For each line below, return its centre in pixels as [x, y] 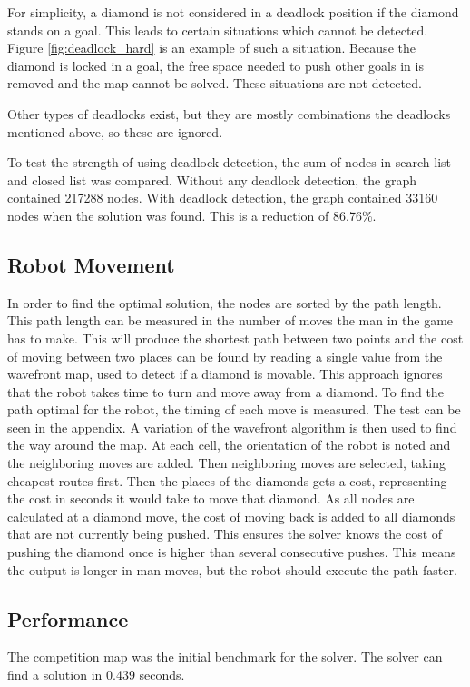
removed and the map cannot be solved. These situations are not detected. [215, 83]
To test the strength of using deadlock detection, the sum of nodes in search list [230, 162]
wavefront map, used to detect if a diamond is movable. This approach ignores [225, 374]
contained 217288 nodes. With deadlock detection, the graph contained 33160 [223, 198]
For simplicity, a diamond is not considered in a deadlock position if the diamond [233, 12]
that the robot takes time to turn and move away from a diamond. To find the [225, 391]
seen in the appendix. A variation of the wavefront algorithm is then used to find [232, 427]
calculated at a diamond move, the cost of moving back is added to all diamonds [231, 516]
